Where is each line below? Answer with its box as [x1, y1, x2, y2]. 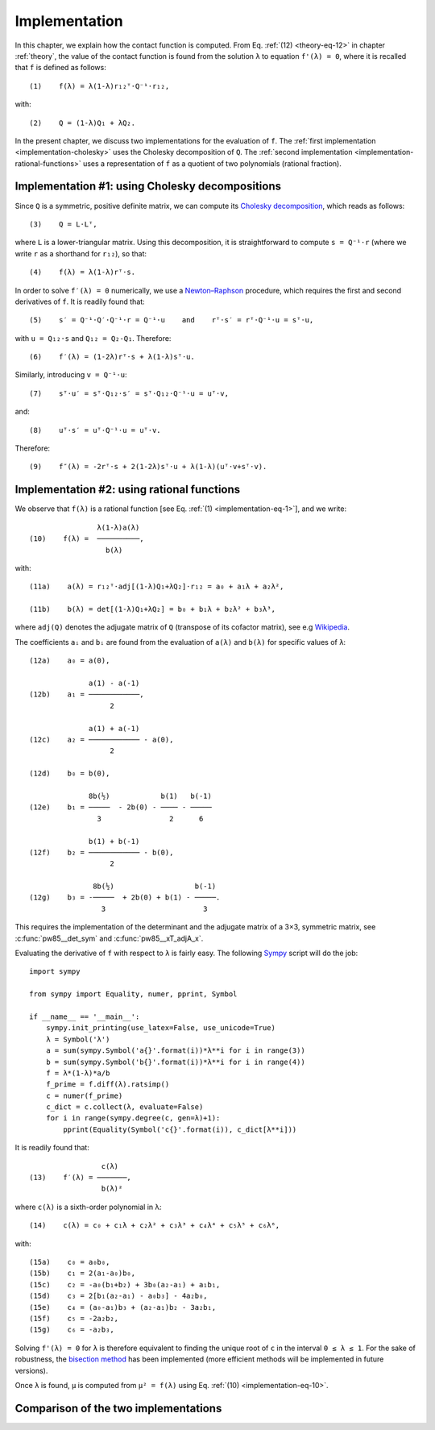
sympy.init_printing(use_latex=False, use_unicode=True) [45, 1024, 275, 1033]
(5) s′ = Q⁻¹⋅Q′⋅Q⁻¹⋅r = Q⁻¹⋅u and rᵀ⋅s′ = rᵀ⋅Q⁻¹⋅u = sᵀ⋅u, [29, 315, 314, 325]
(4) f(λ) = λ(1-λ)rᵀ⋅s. [29, 268, 136, 277]
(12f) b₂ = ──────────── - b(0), [29, 847, 174, 857]
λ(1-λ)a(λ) [97, 522, 140, 532]
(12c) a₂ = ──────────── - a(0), [29, 734, 174, 744]
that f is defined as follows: [14, 63, 106, 73]
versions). [14, 1366, 48, 1375]
